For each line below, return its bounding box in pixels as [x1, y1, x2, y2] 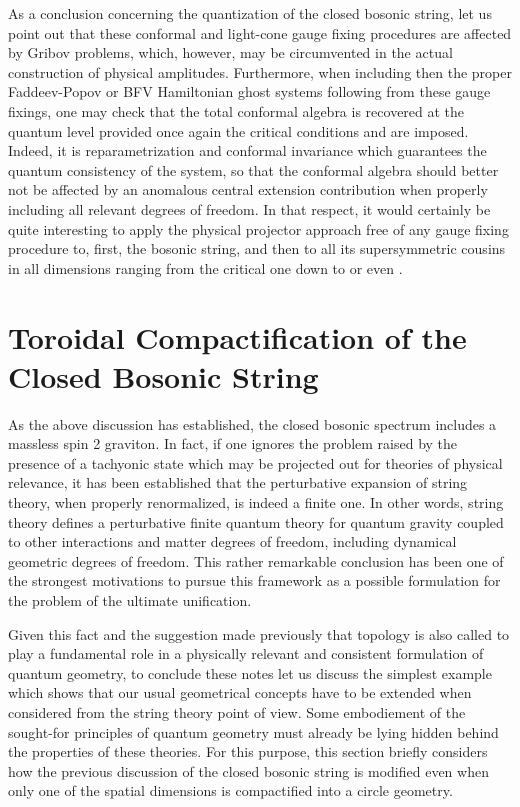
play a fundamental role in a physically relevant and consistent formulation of [8, 643, 484, 664]
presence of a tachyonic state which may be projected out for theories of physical [8, 452, 503, 473]
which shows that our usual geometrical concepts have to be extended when [8, 682, 472, 703]
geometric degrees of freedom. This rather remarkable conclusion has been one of [8, 550, 504, 571]
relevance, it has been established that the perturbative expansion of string [8, 472, 468, 493]
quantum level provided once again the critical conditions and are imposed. [8, 120, 469, 141]
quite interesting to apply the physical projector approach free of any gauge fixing [8, 218, 509, 239]
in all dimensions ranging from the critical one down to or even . [8, 257, 403, 278]
